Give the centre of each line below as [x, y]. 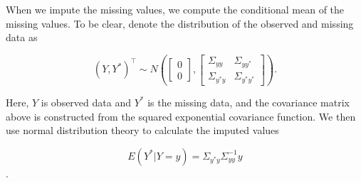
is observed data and [86, 102]
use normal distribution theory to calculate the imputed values [142, 130]
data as [22, 37]
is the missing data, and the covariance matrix [248, 102]
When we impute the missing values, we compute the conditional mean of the [175, 9]
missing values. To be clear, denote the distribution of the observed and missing [180, 23]
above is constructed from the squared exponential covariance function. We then [181, 116]
